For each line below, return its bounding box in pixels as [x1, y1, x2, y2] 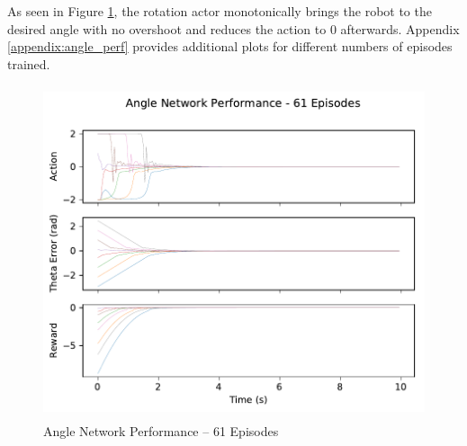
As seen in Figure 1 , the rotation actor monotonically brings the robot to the [7, 2, 432, 20]
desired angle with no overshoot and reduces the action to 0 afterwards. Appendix [7, 19, 460, 38]
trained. [7, 54, 50, 73]
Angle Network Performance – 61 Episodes [43, 421, 279, 440]
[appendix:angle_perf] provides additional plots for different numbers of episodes [7, 37, 453, 56]
